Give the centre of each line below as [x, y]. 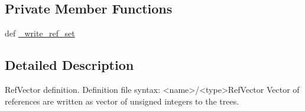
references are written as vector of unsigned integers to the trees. [122, 101]
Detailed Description [69, 65]
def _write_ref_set [40, 33]
